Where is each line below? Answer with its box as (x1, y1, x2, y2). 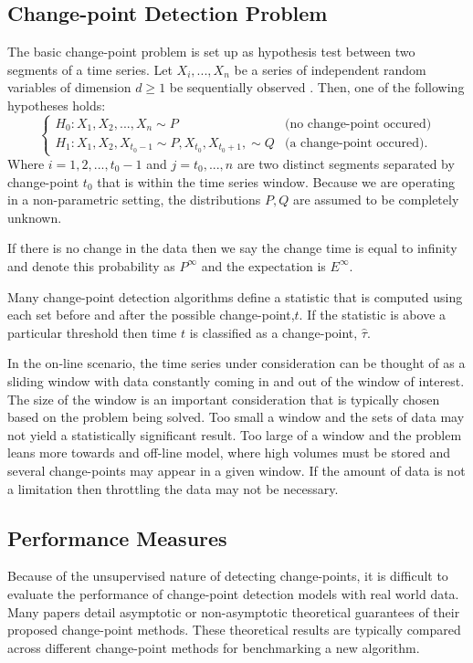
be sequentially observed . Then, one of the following (169, 78, 465, 97)
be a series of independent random (234, 59, 426, 79)
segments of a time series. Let (7, 59, 173, 79)
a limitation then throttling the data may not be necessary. (7, 479, 339, 498)
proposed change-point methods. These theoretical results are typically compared (7, 620, 461, 639)
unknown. (7, 207, 62, 226)
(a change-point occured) (284, 136, 425, 150)
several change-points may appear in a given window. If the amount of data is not (7, 460, 466, 479)
